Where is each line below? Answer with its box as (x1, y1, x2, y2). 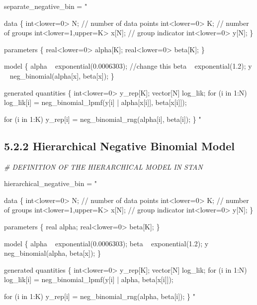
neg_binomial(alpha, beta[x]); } (4, 248, 101, 258)
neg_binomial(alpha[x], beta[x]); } (9, 70, 114, 81)
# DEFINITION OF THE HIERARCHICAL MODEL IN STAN (4, 161, 203, 172)
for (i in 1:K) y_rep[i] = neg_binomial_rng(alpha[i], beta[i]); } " (4, 113, 201, 124)
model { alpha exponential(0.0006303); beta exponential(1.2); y (4, 238, 209, 248)
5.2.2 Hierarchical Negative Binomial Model (4, 138, 235, 153)
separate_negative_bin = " (4, 1, 87, 11)
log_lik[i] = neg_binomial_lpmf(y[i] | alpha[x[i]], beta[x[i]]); (4, 97, 187, 107)
